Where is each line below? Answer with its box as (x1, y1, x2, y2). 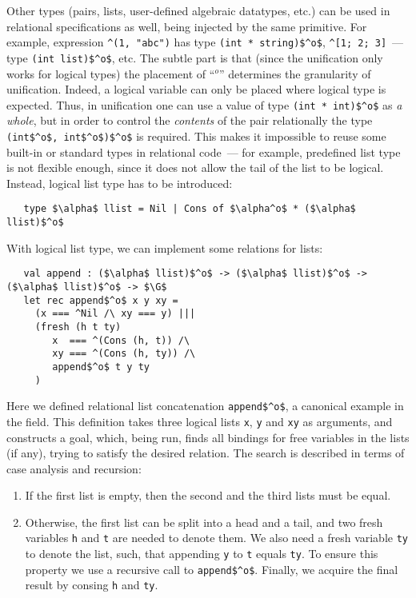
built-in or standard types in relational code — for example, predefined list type (6, 143, 401, 160)
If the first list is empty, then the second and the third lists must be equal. (25, 487, 391, 504)
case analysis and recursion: (6, 460, 142, 476)
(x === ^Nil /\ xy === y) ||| (34, 308, 196, 320)
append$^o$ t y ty (52, 361, 150, 373)
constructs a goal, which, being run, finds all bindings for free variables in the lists (6, 429, 410, 445)
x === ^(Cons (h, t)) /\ (52, 334, 190, 346)
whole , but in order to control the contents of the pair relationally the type (6, 112, 373, 129)
